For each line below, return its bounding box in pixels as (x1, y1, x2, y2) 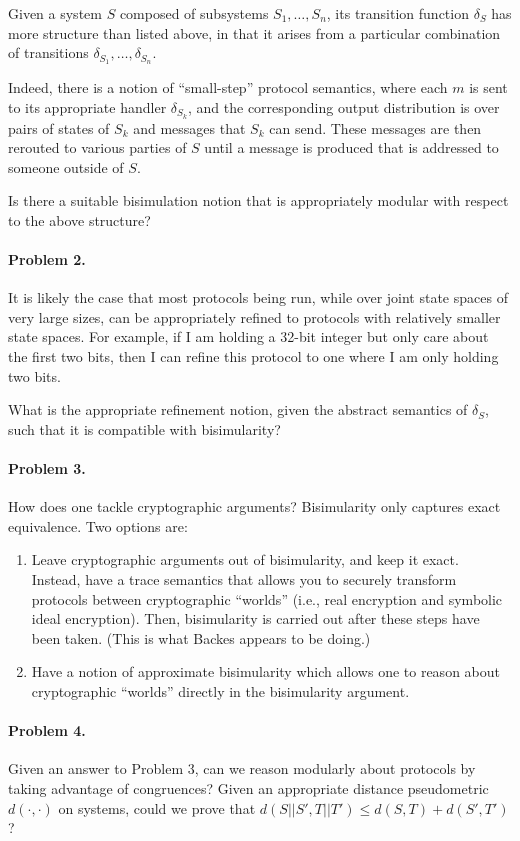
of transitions (8, 42, 89, 63)
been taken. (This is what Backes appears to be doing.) (31, 627, 371, 648)
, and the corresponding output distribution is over (188, 96, 500, 117)
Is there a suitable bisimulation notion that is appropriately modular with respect (8, 190, 509, 211)
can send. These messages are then (269, 117, 482, 138)
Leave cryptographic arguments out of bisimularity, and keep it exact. (31, 549, 459, 570)
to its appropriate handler (8, 96, 167, 117)
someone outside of (8, 156, 124, 177)
